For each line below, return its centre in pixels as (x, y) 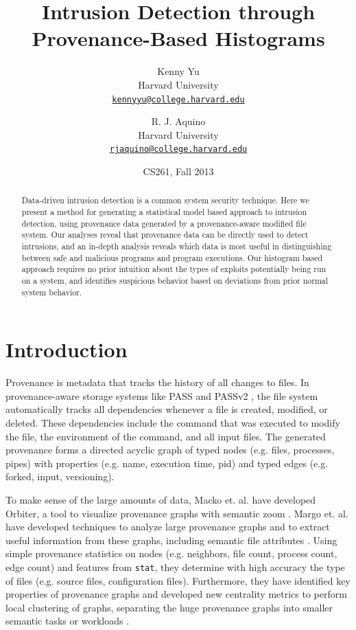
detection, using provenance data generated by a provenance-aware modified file (164, 223)
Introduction (67, 349)
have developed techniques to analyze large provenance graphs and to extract (168, 527)
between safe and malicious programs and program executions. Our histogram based (172, 257)
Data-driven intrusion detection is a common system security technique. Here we (165, 200)
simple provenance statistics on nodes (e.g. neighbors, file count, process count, (171, 553)
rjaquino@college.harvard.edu (178, 149)
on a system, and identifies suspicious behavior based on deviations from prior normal (175, 280)
